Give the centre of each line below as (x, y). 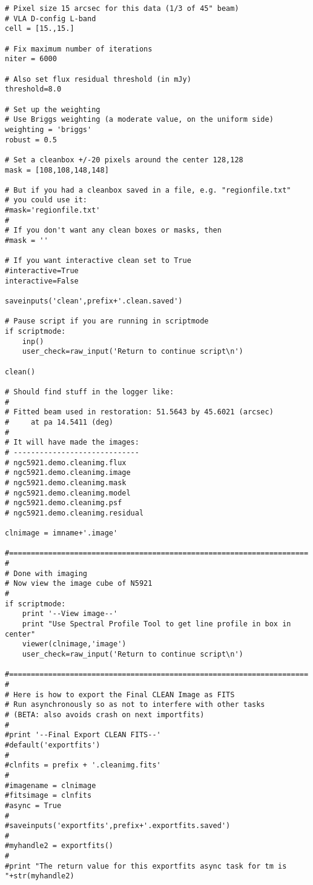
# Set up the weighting (53, 109)
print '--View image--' (70, 614)
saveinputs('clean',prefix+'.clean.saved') (94, 301)
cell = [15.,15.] (40, 29)
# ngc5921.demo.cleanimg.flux (66, 462)
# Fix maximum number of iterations (79, 49)
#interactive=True (42, 271)
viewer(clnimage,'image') (74, 644)
